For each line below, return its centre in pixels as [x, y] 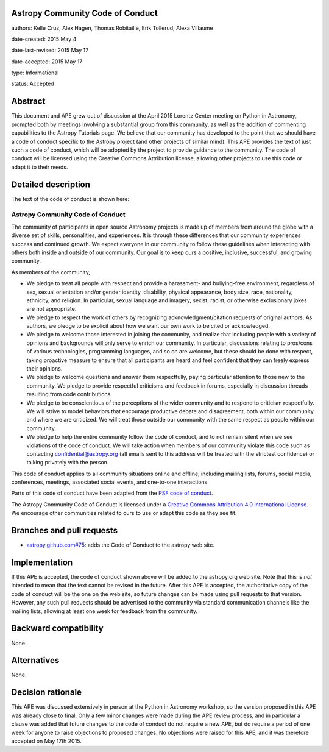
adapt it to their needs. [40, 167]
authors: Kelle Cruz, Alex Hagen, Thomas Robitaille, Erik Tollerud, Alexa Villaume [112, 28]
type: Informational [35, 73]
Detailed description [51, 184]
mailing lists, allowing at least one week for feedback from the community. [104, 611]
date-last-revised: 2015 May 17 [50, 50]
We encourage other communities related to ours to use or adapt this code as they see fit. [124, 513]
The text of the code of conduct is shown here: [70, 199]
